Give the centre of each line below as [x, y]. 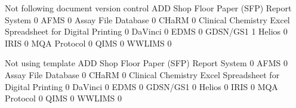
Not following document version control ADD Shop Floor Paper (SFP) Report [148, 8]
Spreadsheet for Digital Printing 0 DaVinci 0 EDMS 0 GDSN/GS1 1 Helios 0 [146, 31]
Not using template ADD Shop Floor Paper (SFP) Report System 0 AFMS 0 [146, 63]
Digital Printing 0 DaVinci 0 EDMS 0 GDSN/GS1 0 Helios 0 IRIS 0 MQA [141, 86]
